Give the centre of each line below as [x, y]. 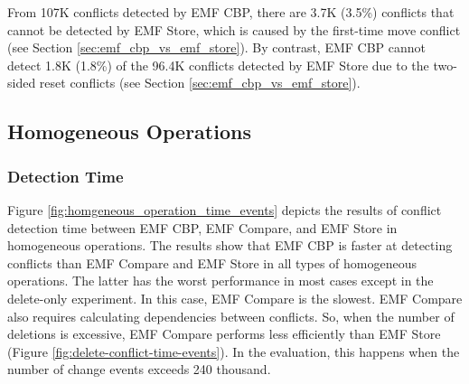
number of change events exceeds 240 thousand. [139, 369]
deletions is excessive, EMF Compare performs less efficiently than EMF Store [224, 334]
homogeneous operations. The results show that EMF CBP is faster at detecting [230, 245]
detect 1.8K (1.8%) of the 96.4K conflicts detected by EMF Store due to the [218, 65]
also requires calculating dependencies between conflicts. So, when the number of [231, 316]
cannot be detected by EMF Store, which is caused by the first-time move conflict [234, 29]
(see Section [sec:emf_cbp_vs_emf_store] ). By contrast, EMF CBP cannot [217, 47]
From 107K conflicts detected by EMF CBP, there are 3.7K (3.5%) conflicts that [231, 12]
